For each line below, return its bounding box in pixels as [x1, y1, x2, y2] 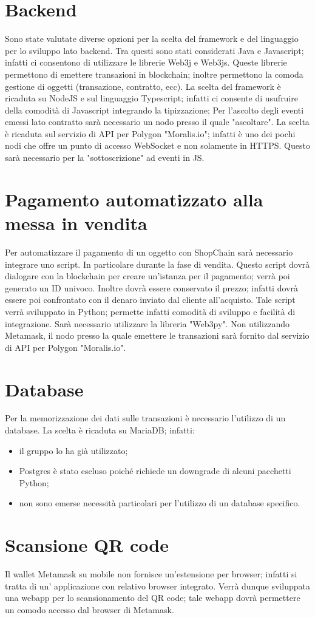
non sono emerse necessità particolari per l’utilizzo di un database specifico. [19, 497, 300, 509]
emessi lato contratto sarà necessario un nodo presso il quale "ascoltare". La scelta [5, 115, 310, 128]
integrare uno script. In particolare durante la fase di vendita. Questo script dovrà [5, 257, 310, 270]
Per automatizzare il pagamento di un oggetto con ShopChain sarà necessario [5, 245, 293, 258]
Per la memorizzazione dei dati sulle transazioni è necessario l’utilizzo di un [5, 412, 286, 424]
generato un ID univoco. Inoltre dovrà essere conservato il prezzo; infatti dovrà [5, 281, 298, 294]
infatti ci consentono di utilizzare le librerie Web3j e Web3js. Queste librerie [5, 56, 287, 69]
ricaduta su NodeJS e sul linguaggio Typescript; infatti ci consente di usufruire [5, 92, 298, 104]
